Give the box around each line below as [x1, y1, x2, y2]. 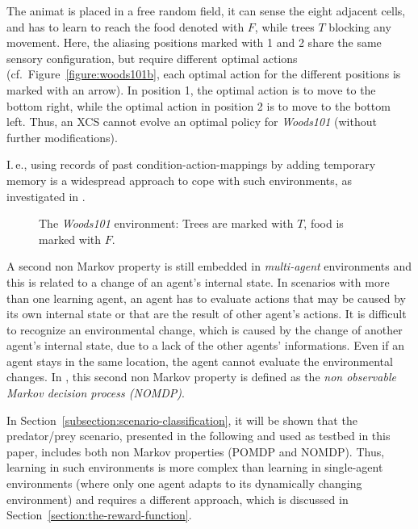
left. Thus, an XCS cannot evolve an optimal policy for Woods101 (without [6, 113, 377, 130]
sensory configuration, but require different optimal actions [6, 49, 298, 66]
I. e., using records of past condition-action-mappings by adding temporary [6, 156, 376, 173]
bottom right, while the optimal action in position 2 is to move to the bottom [6, 97, 391, 114]
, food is [303, 215, 344, 232]
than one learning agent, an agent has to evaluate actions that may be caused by [6, 289, 406, 306]
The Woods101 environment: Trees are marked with [39, 215, 294, 232]
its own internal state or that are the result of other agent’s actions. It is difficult [6, 305, 407, 322]
